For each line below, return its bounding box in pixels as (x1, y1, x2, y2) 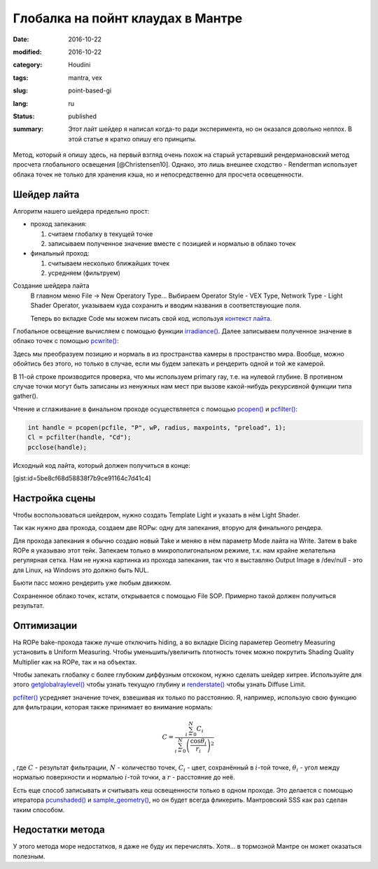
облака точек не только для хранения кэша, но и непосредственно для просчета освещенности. (13, 170, 304, 179)
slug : (13, 86, 28, 95)
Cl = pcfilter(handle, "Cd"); (27, 433, 132, 441)
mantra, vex (68, 74, 103, 82)
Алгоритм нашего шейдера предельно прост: (13, 207, 150, 215)
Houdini (68, 60, 91, 69)
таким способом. (13, 805, 65, 814)
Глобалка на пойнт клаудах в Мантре (13, 11, 243, 26)
